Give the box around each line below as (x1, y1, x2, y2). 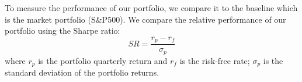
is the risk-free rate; (179, 54, 250, 66)
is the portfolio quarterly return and (38, 54, 168, 66)
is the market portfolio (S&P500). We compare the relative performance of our (5, 13, 286, 25)
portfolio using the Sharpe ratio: (5, 24, 120, 37)
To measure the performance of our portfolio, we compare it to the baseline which (5, 2, 298, 13)
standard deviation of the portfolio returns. (5, 66, 159, 79)
